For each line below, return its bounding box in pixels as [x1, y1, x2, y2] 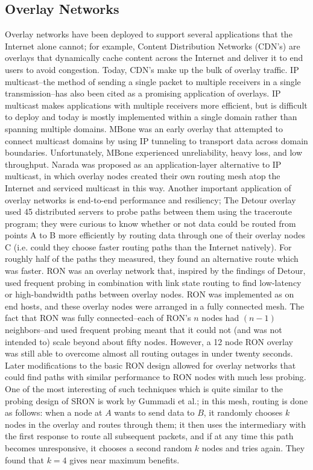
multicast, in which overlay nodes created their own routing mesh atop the [5, 170, 280, 182]
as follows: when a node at [5, 406, 103, 419]
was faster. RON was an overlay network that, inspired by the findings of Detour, [5, 264, 306, 277]
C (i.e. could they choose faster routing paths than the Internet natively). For [5, 240, 292, 253]
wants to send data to [114, 406, 195, 419]
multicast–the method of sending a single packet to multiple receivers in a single [5, 75, 301, 87]
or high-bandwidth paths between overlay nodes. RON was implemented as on [5, 288, 294, 300]
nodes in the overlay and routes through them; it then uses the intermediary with [5, 418, 306, 430]
